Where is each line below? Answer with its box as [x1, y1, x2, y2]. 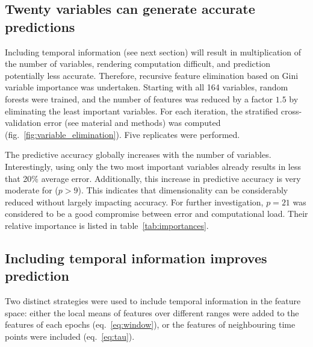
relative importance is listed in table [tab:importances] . [5, 219, 209, 231]
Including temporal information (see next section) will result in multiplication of [5, 45, 301, 58]
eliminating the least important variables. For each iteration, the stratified [5, 104, 279, 117]
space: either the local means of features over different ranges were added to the [5, 306, 299, 319]
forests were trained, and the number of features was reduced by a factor [5, 92, 273, 105]
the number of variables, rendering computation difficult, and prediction [5, 57, 270, 70]
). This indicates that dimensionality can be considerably [78, 184, 288, 196]
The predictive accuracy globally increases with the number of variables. [5, 148, 271, 161]
